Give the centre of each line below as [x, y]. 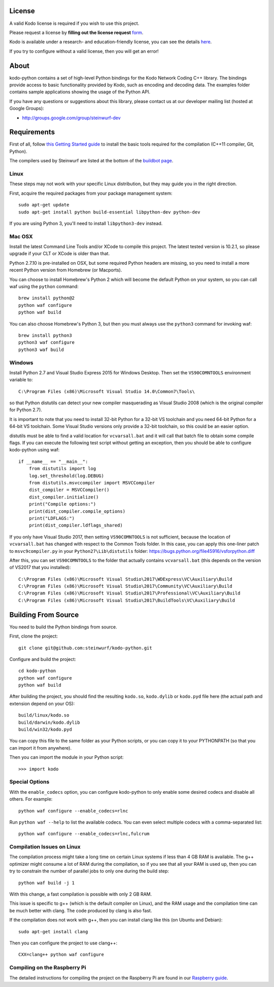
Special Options [29, 782]
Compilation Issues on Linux [45, 847]
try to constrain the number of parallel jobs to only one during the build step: [89, 871]
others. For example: [31, 799]
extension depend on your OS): [42, 703]
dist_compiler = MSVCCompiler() [69, 490]
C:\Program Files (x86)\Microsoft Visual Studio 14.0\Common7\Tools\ [107, 391]
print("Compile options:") [62, 504]
